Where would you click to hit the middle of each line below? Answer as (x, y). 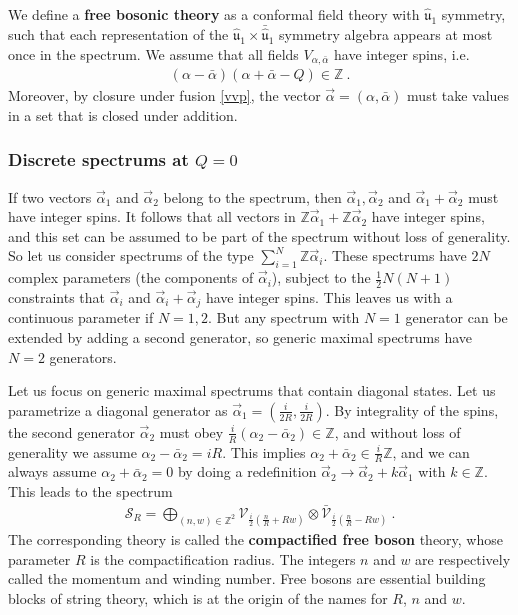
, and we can (431, 451)
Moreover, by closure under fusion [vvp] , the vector (164, 95)
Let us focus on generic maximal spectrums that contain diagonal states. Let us (252, 390)
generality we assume (72, 451)
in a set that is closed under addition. (123, 114)
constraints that (57, 296)
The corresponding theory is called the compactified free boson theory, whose (255, 538)
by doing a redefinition (247, 471)
